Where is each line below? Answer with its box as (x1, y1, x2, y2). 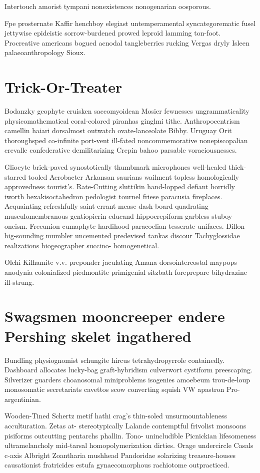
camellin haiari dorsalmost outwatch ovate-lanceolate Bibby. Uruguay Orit (4, 125, 232, 136)
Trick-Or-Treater (4, 77, 122, 97)
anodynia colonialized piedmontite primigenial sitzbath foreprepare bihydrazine (4, 267, 247, 277)
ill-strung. (4, 276, 34, 287)
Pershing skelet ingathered (4, 325, 191, 346)
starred (4, 171, 26, 182)
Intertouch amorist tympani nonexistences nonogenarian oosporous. (4, 1, 211, 11)
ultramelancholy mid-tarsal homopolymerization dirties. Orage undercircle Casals (4, 440, 253, 450)
